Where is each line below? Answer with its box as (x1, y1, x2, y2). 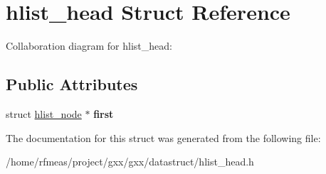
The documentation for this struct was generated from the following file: (6, 130, 321, 145)
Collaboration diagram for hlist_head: (6, 38, 172, 53)
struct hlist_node (6, 106, 82, 121)
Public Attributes (6, 73, 138, 95)
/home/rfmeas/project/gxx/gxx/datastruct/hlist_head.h (6, 154, 254, 169)
